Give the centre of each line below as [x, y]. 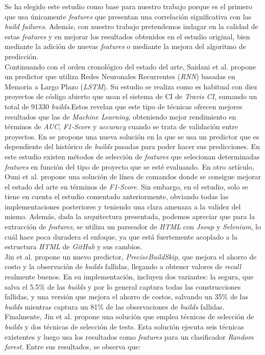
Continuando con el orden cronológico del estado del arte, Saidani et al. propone [130, 66]
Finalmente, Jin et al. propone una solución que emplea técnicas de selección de [129, 316]
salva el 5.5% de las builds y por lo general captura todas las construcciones [123, 286]
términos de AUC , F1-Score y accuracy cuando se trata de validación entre [121, 126]
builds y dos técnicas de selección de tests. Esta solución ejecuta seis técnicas [124, 326]
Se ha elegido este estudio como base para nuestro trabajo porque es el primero [128, 6]
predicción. [22, 56]
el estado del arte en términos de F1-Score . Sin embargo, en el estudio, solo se [126, 186]
